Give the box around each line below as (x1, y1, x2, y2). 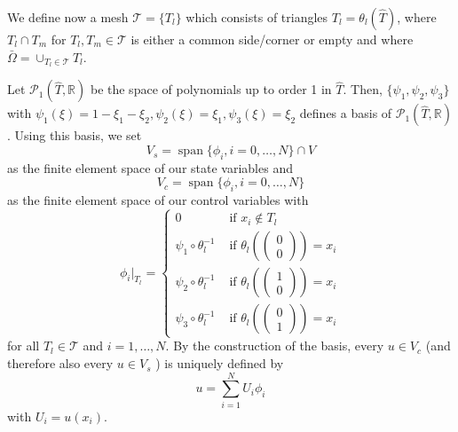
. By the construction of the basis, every (165, 336, 384, 355)
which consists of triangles (186, 8, 328, 26)
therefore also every (7, 354, 114, 373)
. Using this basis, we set (7, 126, 142, 145)
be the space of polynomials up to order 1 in (90, 80, 332, 98)
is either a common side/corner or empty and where (130, 30, 414, 48)
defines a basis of (299, 104, 392, 122)
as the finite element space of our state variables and (7, 158, 293, 177)
